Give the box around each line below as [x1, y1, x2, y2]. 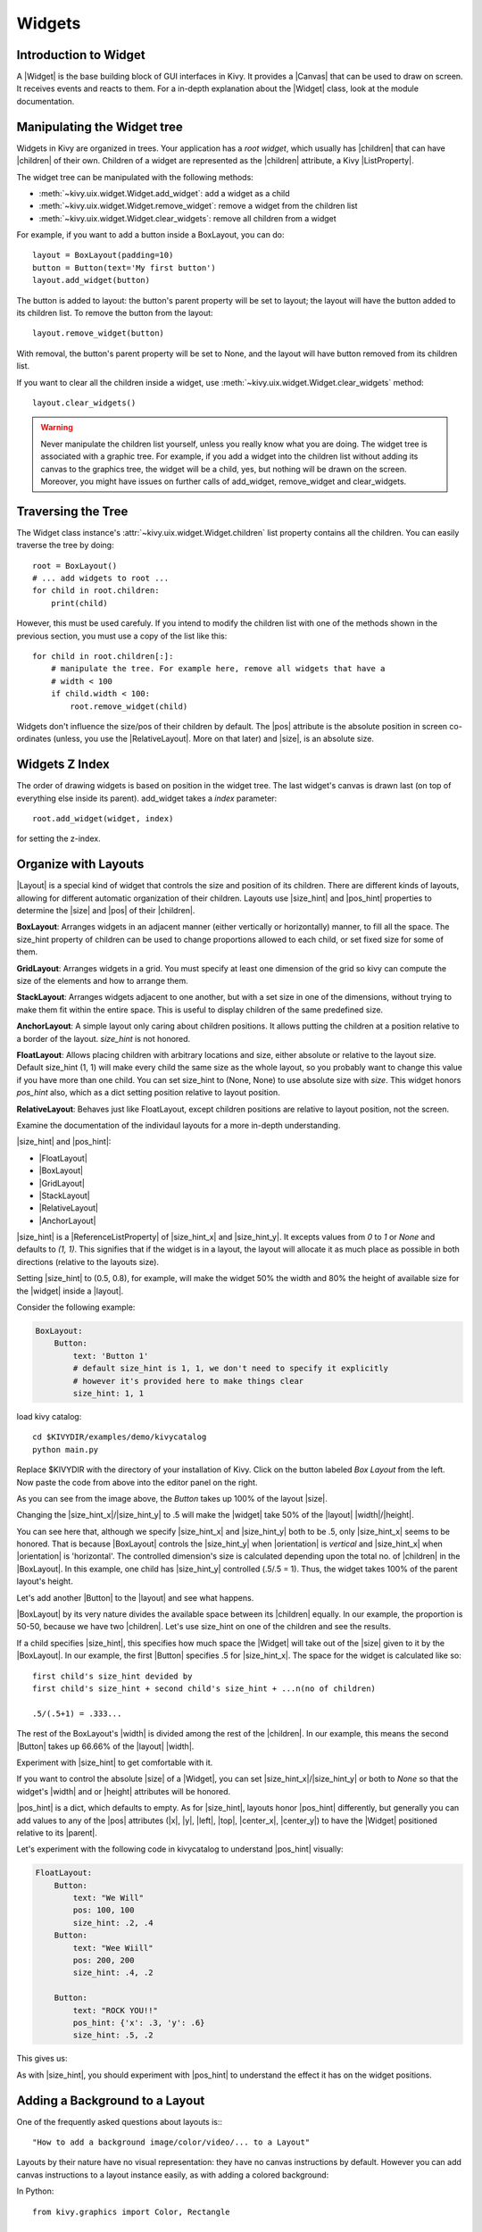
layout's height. [16, 1576, 73, 1587]
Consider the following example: [16, 1302, 136, 1312]
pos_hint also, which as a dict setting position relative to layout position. [16, 1087, 280, 1098]
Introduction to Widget [16, 47, 146, 62]
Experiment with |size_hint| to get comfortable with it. [16, 1757, 213, 1768]
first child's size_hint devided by [32, 1670, 193, 1681]
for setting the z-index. [16, 833, 102, 844]
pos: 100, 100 [72, 1905, 135, 1915]
